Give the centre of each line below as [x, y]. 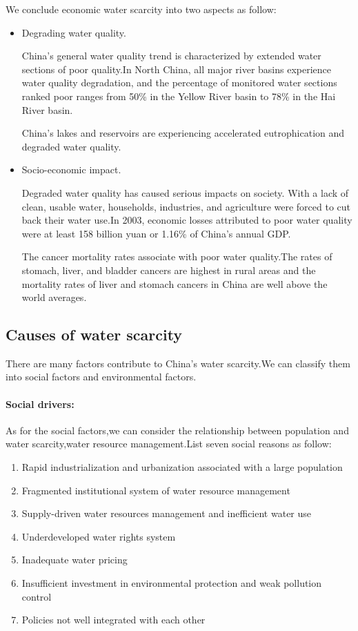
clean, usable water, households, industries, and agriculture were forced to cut [186, 206]
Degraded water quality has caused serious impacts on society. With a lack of [185, 192]
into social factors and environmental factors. [101, 377]
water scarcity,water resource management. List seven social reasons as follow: [169, 444]
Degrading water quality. [74, 32]
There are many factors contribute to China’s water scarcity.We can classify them [178, 363]
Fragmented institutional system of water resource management [156, 490]
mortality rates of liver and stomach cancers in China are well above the [175, 283]
